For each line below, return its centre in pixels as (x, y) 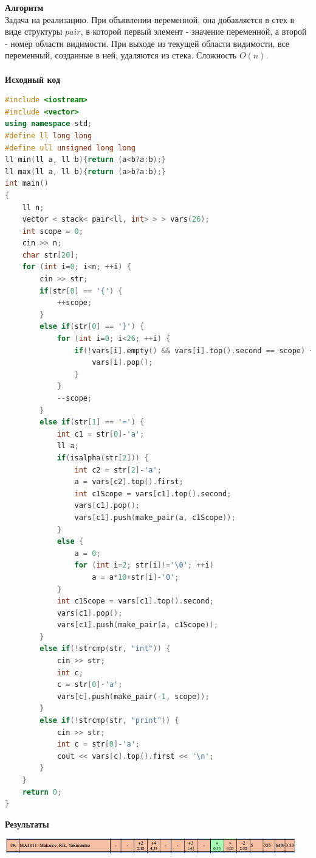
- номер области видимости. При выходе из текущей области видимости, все (147, 43)
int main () (27, 184)
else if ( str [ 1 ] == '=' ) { (92, 422)
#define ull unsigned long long (70, 148)
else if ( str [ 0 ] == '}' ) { (92, 327)
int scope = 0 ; (53, 231)
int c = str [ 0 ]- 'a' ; (98, 744)
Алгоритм (24, 7)
